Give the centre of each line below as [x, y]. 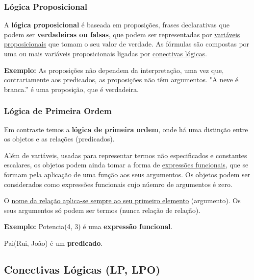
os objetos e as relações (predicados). [59, 139]
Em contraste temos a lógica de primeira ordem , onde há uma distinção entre [126, 129]
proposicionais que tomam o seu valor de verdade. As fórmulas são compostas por [127, 44]
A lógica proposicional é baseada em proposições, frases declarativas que [117, 25]
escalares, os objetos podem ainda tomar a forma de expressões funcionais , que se [126, 165]
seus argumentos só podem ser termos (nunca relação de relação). [102, 210]
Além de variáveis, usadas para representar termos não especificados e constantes [126, 155]
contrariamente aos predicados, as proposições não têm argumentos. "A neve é [121, 80]
